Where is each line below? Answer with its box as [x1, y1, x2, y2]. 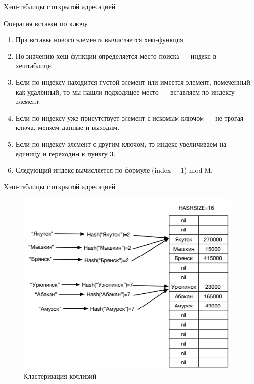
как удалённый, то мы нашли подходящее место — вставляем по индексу [15, 86, 235, 97]
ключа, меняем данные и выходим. [15, 122, 120, 132]
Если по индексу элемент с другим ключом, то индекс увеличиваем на [15, 138, 227, 149]
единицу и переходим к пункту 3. [15, 148, 116, 158]
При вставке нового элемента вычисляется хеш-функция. [15, 34, 185, 45]
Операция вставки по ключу [4, 18, 88, 28]
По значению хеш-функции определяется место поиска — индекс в [15, 51, 216, 61]
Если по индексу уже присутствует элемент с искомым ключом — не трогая [15, 112, 244, 123]
